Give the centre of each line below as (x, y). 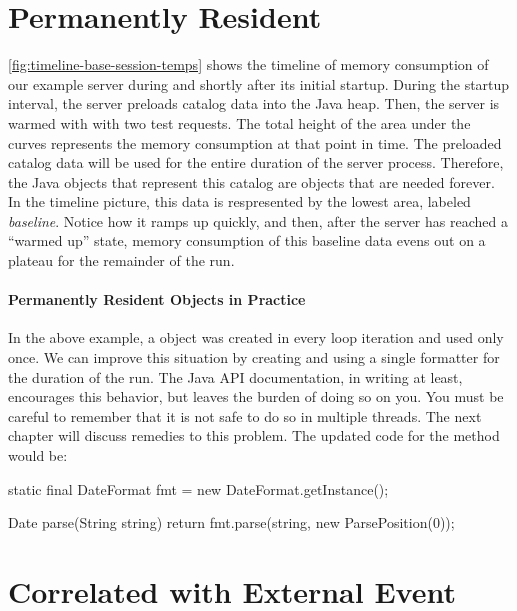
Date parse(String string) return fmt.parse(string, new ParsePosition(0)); (231, 522)
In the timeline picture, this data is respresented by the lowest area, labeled (239, 201)
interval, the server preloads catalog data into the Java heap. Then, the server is (254, 103)
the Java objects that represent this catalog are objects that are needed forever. (251, 181)
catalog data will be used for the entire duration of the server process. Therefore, (256, 162)
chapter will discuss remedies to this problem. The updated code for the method (254, 435)
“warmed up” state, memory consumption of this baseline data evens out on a (247, 240)
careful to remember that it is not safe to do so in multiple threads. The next (245, 415)
